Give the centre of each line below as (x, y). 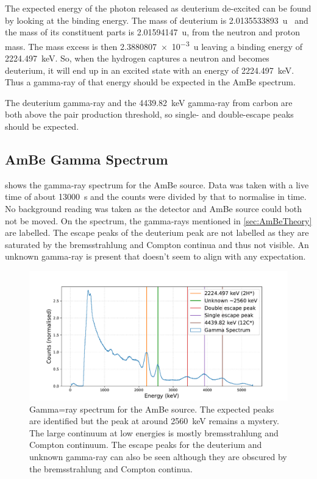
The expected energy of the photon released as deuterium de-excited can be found (158, 8)
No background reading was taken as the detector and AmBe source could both (154, 208)
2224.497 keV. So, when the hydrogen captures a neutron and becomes (137, 58)
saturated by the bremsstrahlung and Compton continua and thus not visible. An (157, 244)
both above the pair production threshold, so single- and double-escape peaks (149, 114)
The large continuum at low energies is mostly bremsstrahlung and (154, 432)
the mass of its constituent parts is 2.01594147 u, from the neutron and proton (153, 32)
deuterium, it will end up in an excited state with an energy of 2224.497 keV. (150, 70)
